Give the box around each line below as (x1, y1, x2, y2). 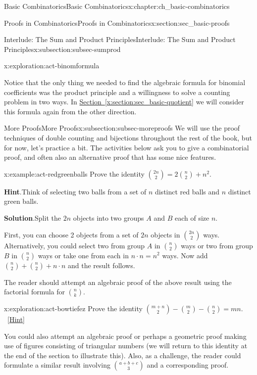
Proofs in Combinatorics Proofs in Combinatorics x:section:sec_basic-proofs (4, 17, 230, 28)
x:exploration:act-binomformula (4, 60, 100, 71)
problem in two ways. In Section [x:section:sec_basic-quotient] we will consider (4, 96, 244, 107)
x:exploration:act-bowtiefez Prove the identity (4, 303, 143, 314)
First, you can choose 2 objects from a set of (4, 229, 139, 239)
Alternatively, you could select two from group (4, 240, 145, 250)
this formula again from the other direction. (4, 106, 137, 116)
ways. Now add (162, 250, 208, 260)
